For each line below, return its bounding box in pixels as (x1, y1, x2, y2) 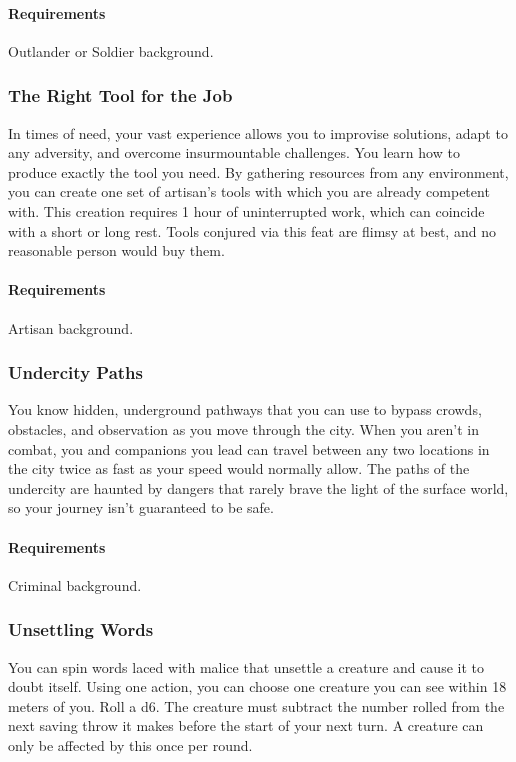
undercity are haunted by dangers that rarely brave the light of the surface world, (8, 477, 509, 498)
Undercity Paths (8, 360, 143, 385)
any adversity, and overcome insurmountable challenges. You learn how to (8, 142, 460, 163)
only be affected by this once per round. (8, 734, 253, 755)
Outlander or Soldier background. (8, 40, 214, 61)
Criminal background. (8, 574, 142, 595)
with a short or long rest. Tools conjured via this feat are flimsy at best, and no (8, 220, 496, 241)
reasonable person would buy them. (8, 240, 225, 261)
